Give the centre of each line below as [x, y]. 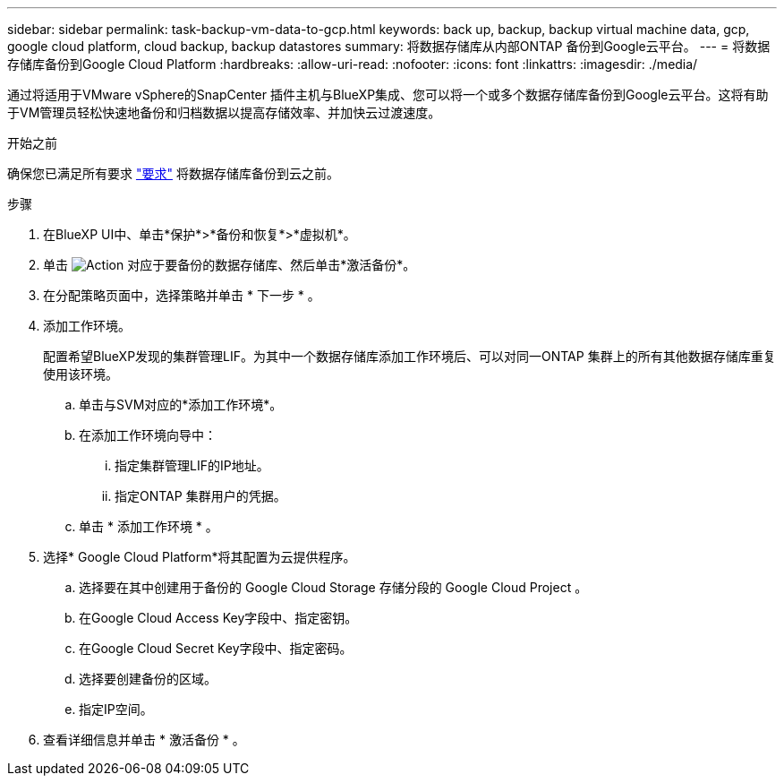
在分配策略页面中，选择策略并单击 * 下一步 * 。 [182, 295]
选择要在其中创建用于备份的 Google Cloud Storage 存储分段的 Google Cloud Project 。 [333, 587]
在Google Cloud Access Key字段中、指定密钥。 [218, 618]
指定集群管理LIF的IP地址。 [192, 465]
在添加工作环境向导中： [148, 435]
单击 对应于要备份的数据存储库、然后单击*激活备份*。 [230, 265]
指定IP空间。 [116, 709]
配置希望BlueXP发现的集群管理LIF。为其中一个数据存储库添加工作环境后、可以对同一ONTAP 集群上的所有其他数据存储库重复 [409, 356]
